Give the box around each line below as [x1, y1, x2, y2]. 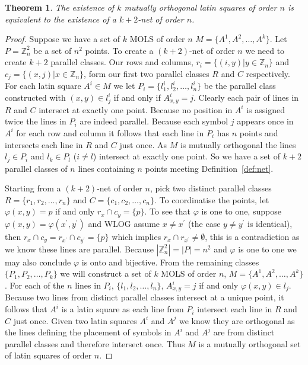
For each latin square [5, 79, 81, 92]
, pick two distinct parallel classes [150, 182, 272, 194]
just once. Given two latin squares [13, 314, 137, 326]
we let [113, 79, 135, 92]
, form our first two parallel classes [84, 67, 209, 79]
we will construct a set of [60, 267, 151, 280]
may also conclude [5, 255, 71, 268]
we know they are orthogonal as [179, 314, 295, 326]
